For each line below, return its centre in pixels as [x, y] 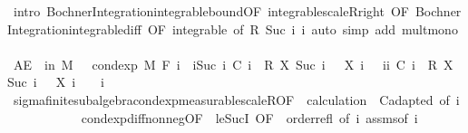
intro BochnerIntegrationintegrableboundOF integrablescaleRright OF [211, 11]
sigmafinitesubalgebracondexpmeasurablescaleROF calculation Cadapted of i [236, 99]
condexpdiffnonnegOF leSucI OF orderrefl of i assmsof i [249, 117]
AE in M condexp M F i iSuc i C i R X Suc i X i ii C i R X [233, 64]
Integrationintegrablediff [74, 28]
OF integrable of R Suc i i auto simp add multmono [302, 28]
